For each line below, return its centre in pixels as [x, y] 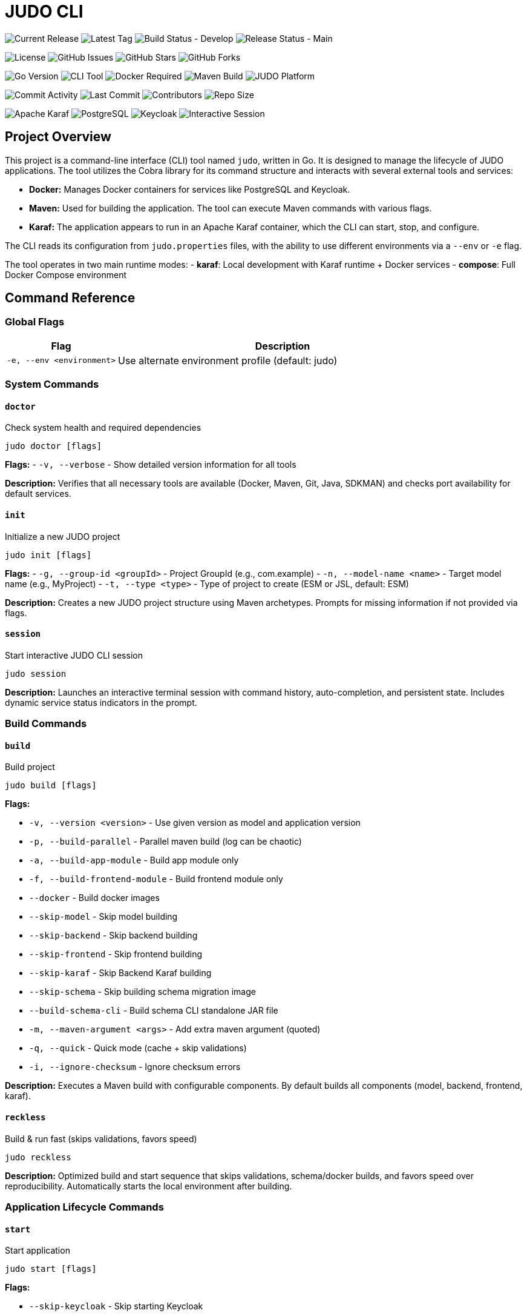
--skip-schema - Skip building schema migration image [142, 992]
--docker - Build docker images [94, 898]
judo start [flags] [51, 1269]
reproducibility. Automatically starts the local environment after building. [149, 1186]
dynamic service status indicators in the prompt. [101, 702]
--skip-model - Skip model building [103, 917]
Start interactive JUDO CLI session [74, 655]
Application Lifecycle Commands [84, 1207]
